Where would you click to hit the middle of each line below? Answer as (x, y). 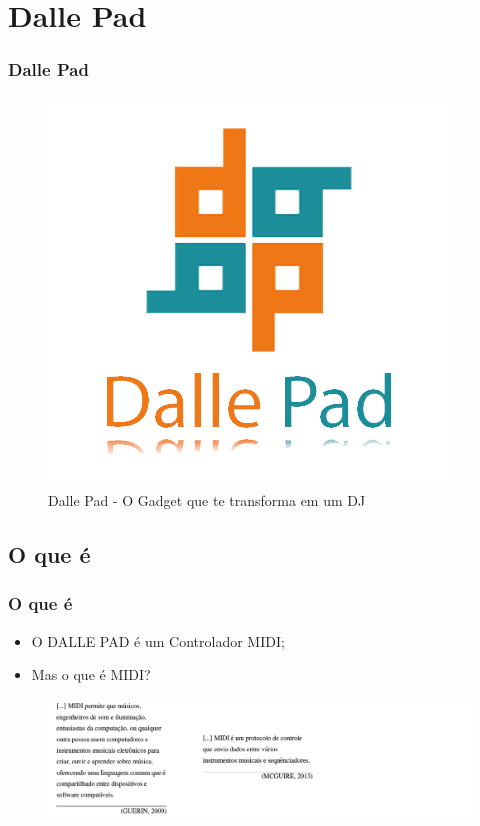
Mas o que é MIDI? (91, 674)
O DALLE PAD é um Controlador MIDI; (158, 640)
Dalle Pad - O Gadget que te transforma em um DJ (207, 500)
